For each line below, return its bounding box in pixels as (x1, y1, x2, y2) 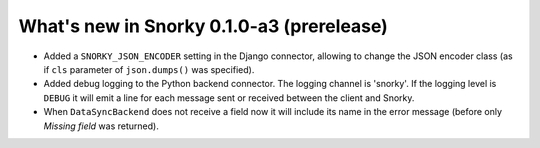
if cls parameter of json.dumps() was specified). (43, 63, 255, 75)
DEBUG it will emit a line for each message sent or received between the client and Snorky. (43, 91, 415, 104)
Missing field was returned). (43, 120, 159, 132)
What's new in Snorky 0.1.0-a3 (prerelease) (18, 15, 389, 37)
